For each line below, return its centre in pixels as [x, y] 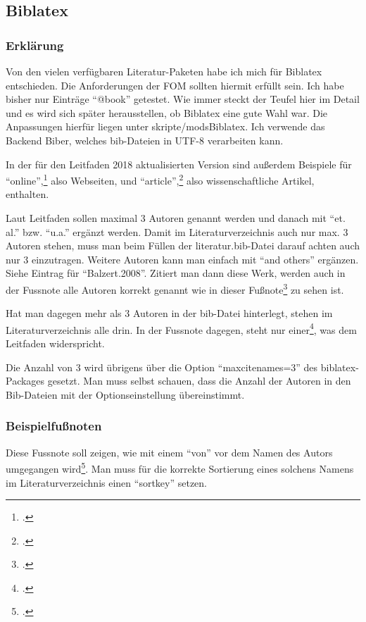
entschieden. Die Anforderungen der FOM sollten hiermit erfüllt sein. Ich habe [175, 85]
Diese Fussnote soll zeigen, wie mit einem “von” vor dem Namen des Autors [169, 452]
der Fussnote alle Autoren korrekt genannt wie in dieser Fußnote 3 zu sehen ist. [175, 288]
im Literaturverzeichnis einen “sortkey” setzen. [106, 482]
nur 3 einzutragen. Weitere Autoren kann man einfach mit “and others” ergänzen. [182, 259]
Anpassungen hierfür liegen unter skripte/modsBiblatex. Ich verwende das [165, 126]
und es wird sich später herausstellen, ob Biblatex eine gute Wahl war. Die [167, 112]
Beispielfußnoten [54, 426]
